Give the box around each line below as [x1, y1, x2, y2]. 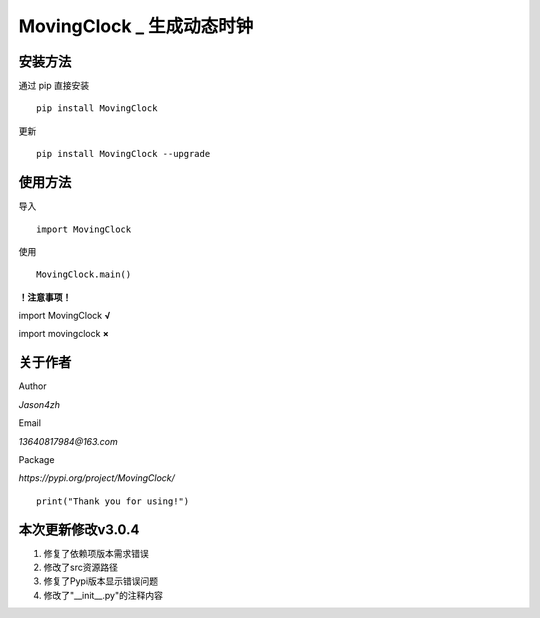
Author [18, 380, 47, 392]
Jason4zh [18, 398, 60, 410]
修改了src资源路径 [43, 561, 119, 574]
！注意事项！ [18, 291, 72, 303]
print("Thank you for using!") [36, 495, 190, 507]
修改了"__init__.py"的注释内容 [43, 589, 164, 601]
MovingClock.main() [36, 269, 132, 280]
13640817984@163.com [18, 435, 119, 447]
